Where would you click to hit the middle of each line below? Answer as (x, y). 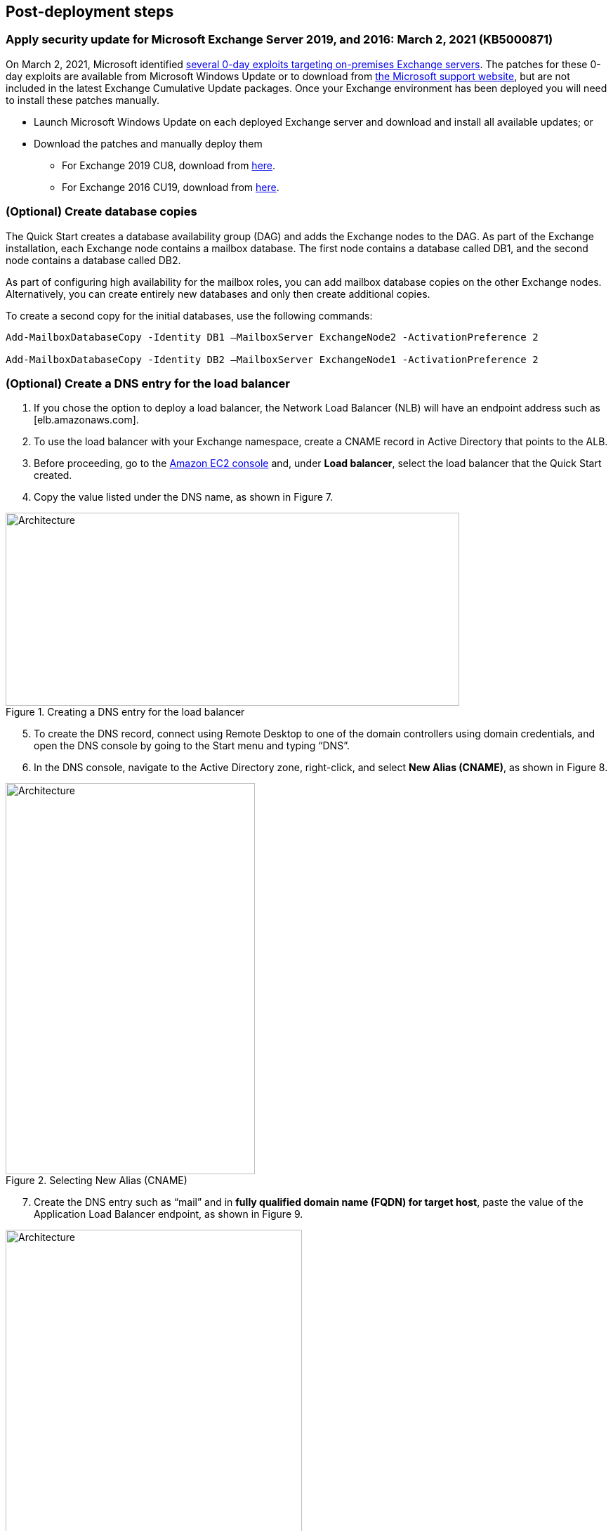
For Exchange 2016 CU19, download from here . (171, 187)
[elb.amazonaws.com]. (86, 420)
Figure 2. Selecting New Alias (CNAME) (97, 1181)
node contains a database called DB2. (93, 260)
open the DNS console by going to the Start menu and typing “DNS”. (192, 746)
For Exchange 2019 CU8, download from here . (169, 165)
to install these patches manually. (83, 100)
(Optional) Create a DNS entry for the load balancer (148, 383)
